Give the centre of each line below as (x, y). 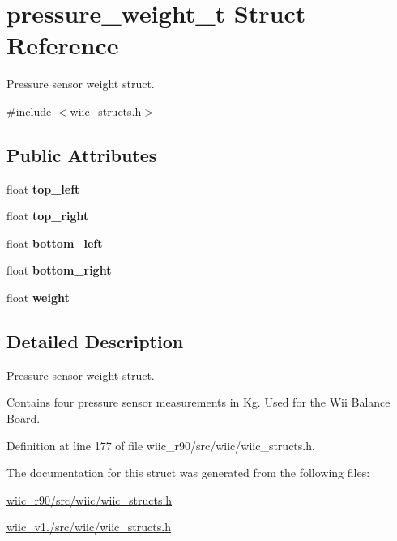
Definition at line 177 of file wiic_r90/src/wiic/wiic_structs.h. (161, 445)
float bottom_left (55, 243)
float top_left (43, 188)
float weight (38, 298)
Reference (63, 45)
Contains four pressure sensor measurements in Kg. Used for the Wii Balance (198, 402)
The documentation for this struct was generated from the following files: (188, 473)
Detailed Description (95, 341)
